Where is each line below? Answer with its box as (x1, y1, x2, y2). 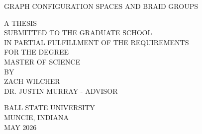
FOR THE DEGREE (4, 47, 69, 57)
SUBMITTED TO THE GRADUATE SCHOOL (4, 27, 152, 38)
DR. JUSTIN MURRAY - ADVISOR (4, 85, 118, 96)
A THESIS (4, 17, 37, 28)
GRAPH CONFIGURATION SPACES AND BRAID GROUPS (4, 1, 198, 11)
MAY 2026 (4, 122, 37, 132)
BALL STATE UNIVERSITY (4, 102, 95, 113)
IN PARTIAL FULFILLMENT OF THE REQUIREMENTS (4, 37, 189, 47)
